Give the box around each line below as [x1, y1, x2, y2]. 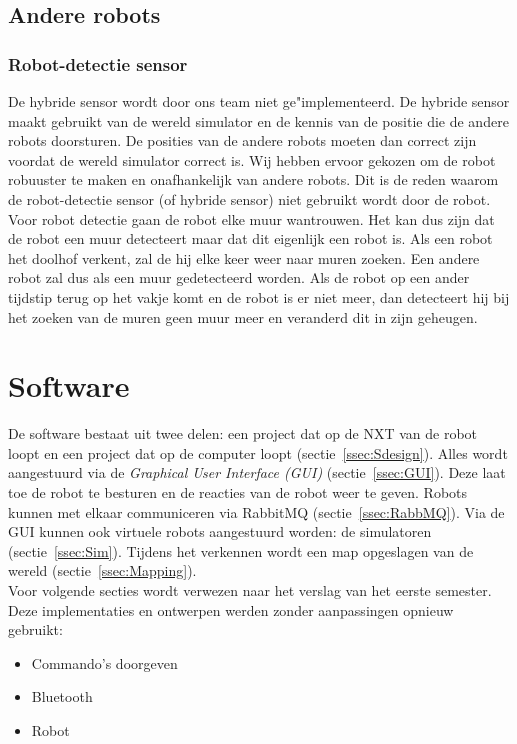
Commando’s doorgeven [31, 652, 178, 673]
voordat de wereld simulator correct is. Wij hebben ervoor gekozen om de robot [8, 149, 496, 170]
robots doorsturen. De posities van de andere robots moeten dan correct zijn [8, 130, 477, 151]
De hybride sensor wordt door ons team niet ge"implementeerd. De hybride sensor [8, 91, 510, 111]
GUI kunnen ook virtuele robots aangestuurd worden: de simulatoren [8, 521, 432, 542]
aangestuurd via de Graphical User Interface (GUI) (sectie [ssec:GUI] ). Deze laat [8, 462, 506, 483]
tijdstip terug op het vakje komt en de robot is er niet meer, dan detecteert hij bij [8, 286, 510, 307]
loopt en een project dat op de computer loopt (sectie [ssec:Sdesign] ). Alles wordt [8, 442, 508, 463]
